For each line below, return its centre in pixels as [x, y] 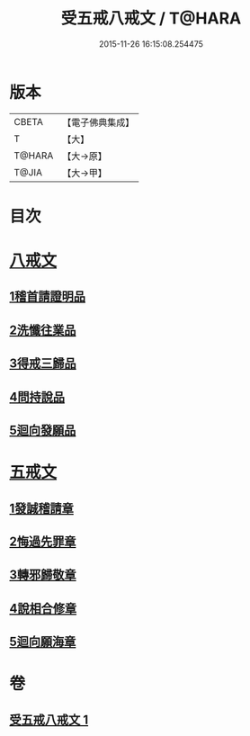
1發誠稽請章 [42, 508]
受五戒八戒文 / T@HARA [151, 18]
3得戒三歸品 [43, 364]
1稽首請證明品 [48, 296]
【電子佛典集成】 [98, 122]
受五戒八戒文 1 [49, 719]
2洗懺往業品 [43, 330]
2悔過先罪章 [43, 541]
